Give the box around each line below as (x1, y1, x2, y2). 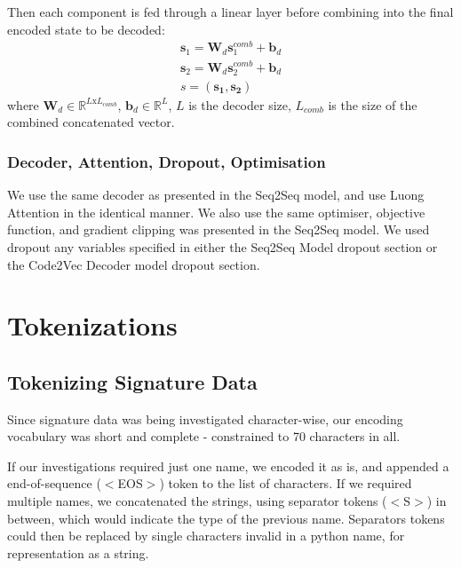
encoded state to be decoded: (7, 20, 165, 38)
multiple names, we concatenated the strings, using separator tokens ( (7, 492, 387, 510)
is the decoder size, (188, 95, 291, 114)
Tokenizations (7, 307, 178, 343)
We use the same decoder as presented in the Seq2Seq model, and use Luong (7, 185, 425, 204)
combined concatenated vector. (7, 113, 175, 131)
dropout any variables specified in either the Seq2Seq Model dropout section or (7, 237, 438, 256)
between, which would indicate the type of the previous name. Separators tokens (7, 509, 445, 527)
